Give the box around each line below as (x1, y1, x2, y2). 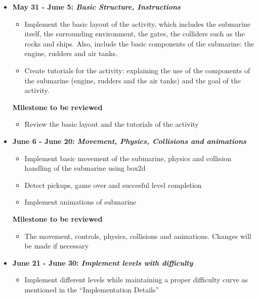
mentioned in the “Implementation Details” (24, 284, 159, 294)
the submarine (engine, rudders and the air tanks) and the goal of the (24, 75, 241, 85)
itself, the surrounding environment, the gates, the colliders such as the (24, 28, 245, 39)
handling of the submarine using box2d (24, 163, 146, 173)
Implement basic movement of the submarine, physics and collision (24, 153, 231, 163)
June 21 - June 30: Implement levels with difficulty (12, 257, 193, 268)
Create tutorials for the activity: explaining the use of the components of (24, 65, 250, 75)
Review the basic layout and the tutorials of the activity (24, 119, 199, 129)
